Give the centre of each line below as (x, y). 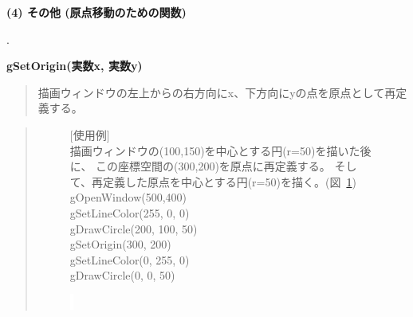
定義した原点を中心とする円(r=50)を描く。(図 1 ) (230, 181)
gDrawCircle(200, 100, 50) (134, 228)
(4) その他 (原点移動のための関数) (96, 12)
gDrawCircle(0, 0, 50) (122, 275)
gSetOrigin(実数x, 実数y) (75, 66)
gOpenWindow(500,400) (128, 197)
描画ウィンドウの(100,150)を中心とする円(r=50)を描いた (215, 150)
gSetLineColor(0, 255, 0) (130, 259)
